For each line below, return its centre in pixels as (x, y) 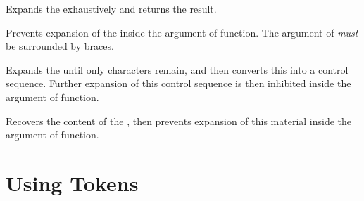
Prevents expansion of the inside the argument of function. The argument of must (182, 32)
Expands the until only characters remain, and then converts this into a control (177, 69)
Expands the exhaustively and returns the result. (111, 8)
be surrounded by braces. (60, 46)
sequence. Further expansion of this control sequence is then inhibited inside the (178, 83)
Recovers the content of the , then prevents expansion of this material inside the (179, 121)
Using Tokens (72, 182)
